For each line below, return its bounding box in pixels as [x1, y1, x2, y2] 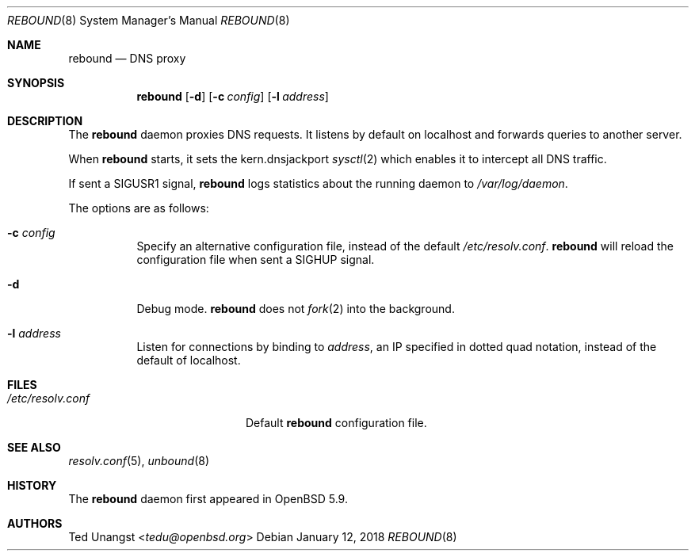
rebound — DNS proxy [68, 52, 186, 65]
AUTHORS [7, 517, 63, 530]
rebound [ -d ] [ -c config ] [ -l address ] [136, 90, 329, 103]
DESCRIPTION [7, 114, 83, 128]
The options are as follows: [68, 201, 209, 215]
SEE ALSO [7, 441, 61, 454]
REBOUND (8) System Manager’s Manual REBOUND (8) [7, 13, 290, 27]
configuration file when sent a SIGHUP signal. [136, 253, 375, 266]
